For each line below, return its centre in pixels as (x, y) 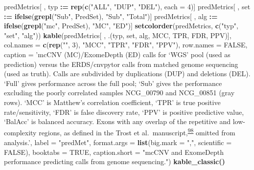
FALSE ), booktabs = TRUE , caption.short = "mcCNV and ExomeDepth (114, 152)
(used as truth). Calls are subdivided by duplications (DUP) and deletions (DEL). (127, 74)
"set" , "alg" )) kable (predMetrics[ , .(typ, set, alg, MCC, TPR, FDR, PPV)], (118, 35)
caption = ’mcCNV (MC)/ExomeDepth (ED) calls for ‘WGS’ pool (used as (117, 54)
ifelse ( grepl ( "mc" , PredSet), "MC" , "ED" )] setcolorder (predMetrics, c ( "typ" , (121, 26)
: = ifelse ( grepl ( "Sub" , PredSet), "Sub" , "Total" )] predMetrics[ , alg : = (111, 16)
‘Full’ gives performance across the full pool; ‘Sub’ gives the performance (113, 83)
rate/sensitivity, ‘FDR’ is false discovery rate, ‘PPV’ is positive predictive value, (124, 112)
